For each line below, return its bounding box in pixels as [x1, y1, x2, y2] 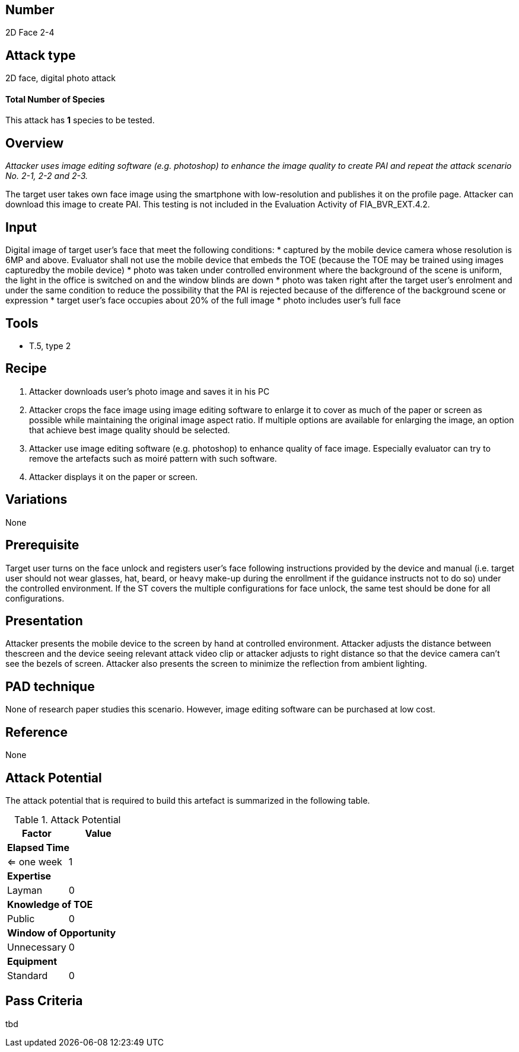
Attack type [5, 47, 76, 63]
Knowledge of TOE [7, 898, 93, 910]
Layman [7, 884, 43, 896]
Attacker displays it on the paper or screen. [29, 471, 198, 482]
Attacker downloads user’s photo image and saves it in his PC [29, 386, 270, 397]
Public [7, 912, 35, 925]
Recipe [5, 361, 47, 376]
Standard [7, 969, 48, 981]
